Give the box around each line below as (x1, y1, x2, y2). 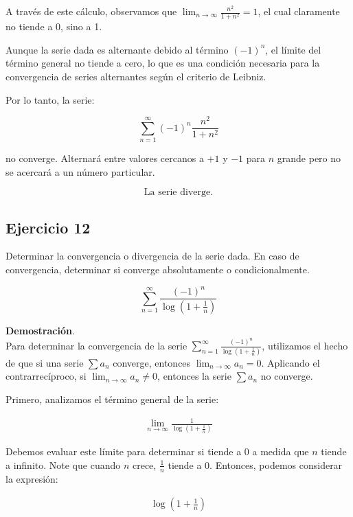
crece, (132, 457, 157, 472)
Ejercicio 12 (5, 216, 91, 238)
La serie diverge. (144, 187, 214, 198)
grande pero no (277, 150, 341, 165)
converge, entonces (113, 355, 191, 369)
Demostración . (5, 323, 75, 337)
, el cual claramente (258, 4, 340, 18)
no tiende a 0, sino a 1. (5, 19, 102, 34)
